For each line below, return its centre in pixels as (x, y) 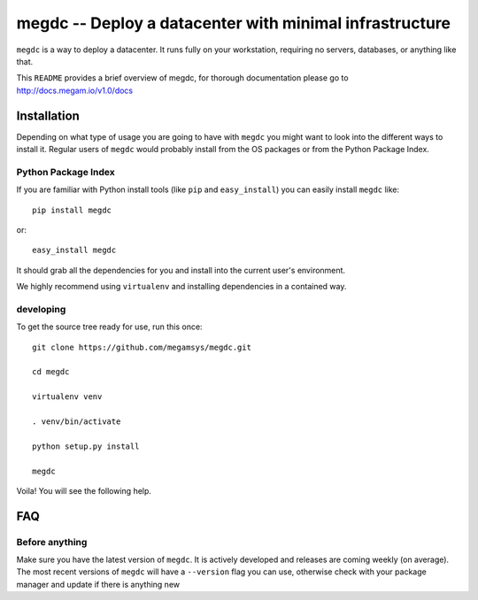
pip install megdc (72, 210)
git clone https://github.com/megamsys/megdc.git (142, 347)
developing (41, 309)
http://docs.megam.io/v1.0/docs (74, 90)
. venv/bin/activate (77, 421)
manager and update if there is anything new (98, 584)
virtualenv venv (67, 397)
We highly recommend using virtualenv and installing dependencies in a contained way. (181, 287)
